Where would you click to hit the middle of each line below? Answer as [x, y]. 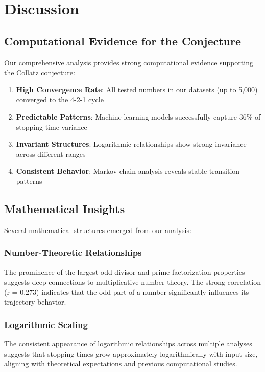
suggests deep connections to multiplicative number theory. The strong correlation [133, 282]
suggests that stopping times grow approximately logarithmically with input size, [131, 353]
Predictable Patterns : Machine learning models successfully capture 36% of [138, 116]
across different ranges [51, 154]
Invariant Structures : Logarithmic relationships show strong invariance [131, 144]
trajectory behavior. [35, 302]
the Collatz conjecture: [40, 72]
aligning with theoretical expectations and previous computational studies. [121, 364]
